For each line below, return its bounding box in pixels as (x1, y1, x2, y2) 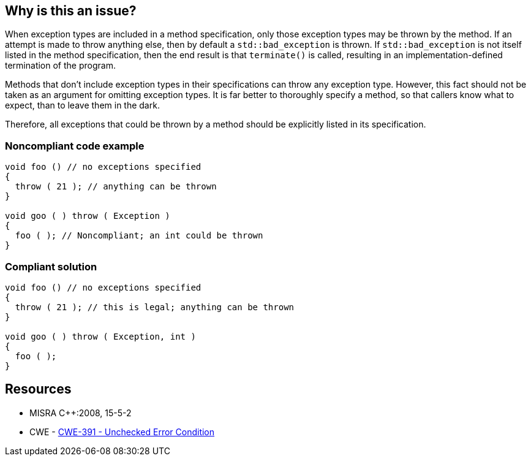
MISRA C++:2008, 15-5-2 (29, 407, 132, 418)
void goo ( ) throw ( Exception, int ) (5, 331, 196, 341)
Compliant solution (5, 260, 97, 273)
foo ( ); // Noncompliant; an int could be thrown (15, 230, 263, 241)
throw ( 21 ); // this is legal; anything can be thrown (15, 302, 295, 312)
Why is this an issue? (5, 3, 137, 18)
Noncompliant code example (5, 139, 145, 152)
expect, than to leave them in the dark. (5, 100, 160, 111)
